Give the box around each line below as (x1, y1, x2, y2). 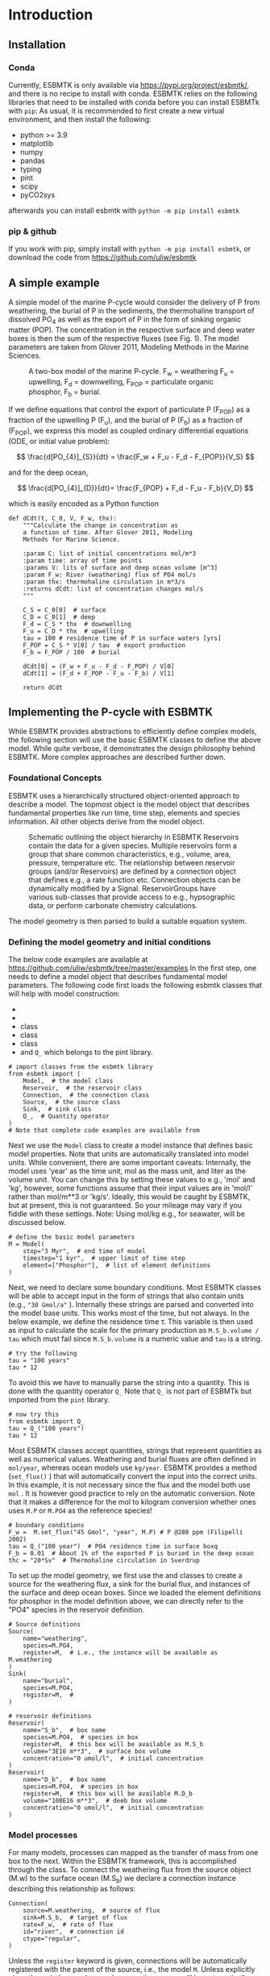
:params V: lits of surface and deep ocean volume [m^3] (23, 563, 218, 571)
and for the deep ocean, (8, 467, 89, 477)
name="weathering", (23, 1634, 89, 1642)
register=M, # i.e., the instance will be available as (23, 1648, 218, 1657)
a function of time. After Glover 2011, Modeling (23, 528, 193, 537)
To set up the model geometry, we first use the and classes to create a (8, 1570, 243, 1580)
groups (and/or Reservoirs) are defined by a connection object (28, 866, 236, 876)
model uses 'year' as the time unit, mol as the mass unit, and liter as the (8, 1166, 247, 1176)
